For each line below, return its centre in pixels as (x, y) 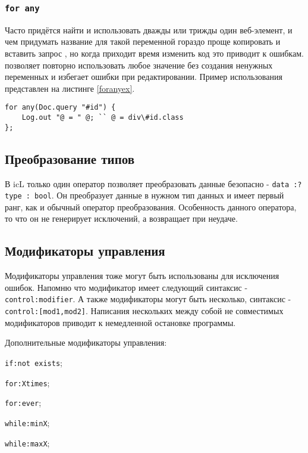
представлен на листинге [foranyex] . (70, 88)
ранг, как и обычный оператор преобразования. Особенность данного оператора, (151, 207)
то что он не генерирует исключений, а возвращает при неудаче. (121, 218)
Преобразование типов (70, 158)
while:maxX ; (27, 443)
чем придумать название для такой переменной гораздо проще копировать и (143, 41)
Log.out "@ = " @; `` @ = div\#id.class (103, 117)
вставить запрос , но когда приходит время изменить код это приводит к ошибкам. (154, 53)
